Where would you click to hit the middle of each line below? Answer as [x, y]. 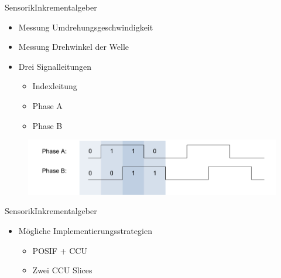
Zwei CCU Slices [62, 270]
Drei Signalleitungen [55, 66]
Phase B [47, 125]
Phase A [47, 105]
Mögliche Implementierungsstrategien [85, 231]
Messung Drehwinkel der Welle [74, 47]
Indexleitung [55, 86]
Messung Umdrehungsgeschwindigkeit [86, 27]
